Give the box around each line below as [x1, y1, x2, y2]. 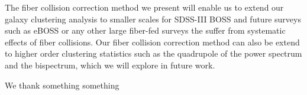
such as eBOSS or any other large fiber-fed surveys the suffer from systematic [5, 24, 286, 37]
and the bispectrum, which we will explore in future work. [5, 58, 215, 71]
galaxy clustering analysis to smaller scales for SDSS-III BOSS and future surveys [5, 12, 301, 25]
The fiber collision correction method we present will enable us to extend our [5, 1, 284, 13]
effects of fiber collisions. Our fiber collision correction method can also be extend [5, 35, 300, 48]
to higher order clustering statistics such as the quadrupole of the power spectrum [5, 47, 302, 60]
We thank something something [5, 78, 119, 91]
